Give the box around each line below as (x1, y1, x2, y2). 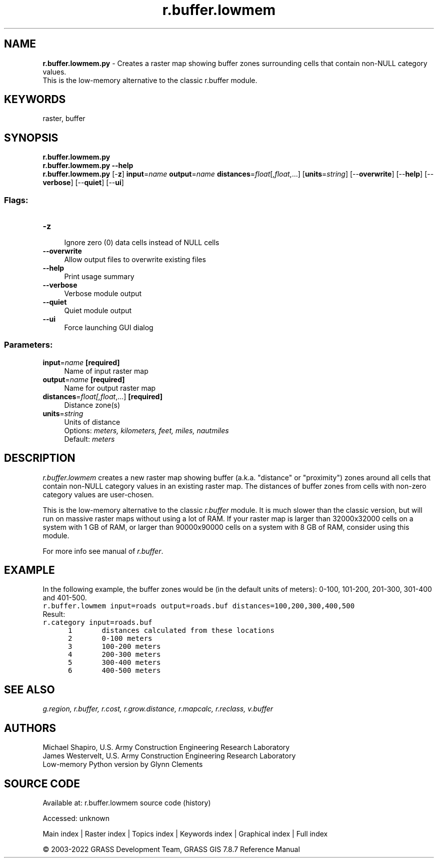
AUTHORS (4, 721, 56, 734)
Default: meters (64, 434, 115, 443)
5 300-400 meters (67, 658, 161, 667)
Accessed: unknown (42, 814, 110, 822)
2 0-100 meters (67, 634, 152, 643)
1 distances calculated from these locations (67, 626, 274, 635)
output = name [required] (42, 375, 125, 384)
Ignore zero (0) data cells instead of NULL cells (64, 238, 219, 247)
